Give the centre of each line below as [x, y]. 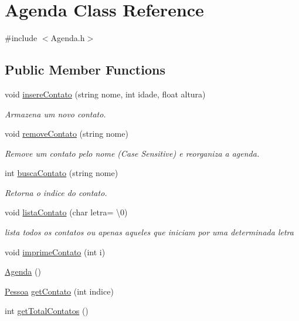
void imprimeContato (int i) [55, 251]
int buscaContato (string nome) [62, 173]
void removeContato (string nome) [67, 134]
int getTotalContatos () [47, 311]
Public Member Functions [85, 70]
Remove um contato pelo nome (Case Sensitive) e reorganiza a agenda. [132, 153]
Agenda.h [68, 38]
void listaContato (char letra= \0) [66, 212]
